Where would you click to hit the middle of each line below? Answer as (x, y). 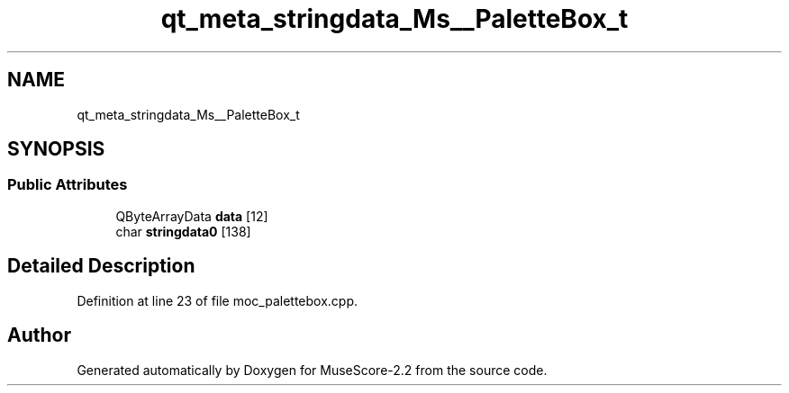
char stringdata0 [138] (183, 231)
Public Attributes (68, 185)
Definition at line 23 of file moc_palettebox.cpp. (218, 300)
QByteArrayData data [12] (192, 216)
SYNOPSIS (56, 149)
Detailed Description (101, 266)
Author (39, 335)
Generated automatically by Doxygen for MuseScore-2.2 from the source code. (312, 370)
